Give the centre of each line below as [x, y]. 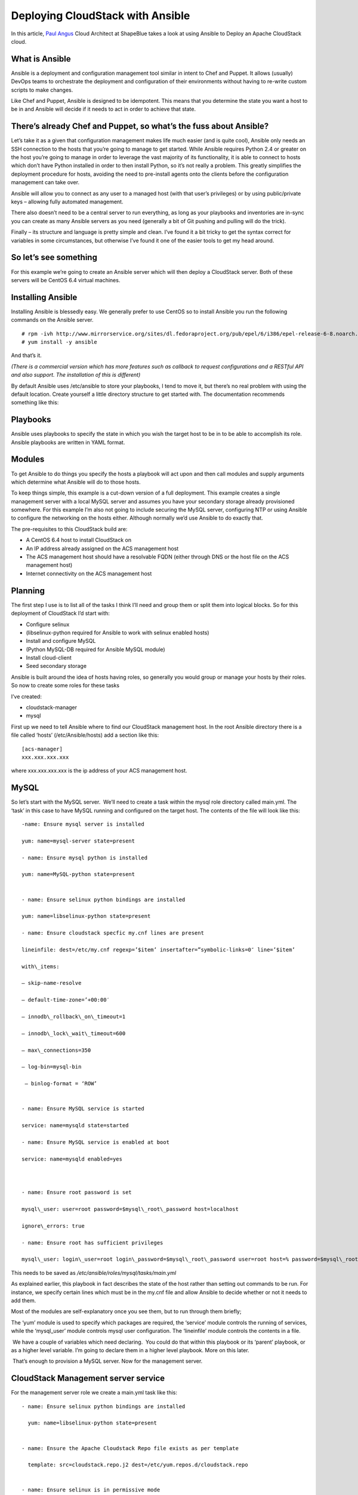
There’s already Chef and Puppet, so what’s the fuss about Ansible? [140, 126]
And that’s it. [26, 355]
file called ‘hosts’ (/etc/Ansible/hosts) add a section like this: [85, 735]
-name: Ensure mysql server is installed [83, 824]
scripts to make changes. [42, 90]
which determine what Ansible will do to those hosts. [76, 482]
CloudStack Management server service [88, 1378]
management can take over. [45, 182]
